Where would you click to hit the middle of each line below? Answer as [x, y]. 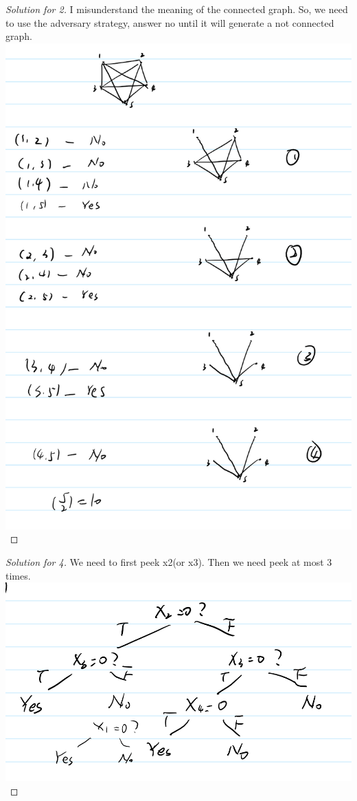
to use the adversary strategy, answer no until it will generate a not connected [170, 22]
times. [18, 575]
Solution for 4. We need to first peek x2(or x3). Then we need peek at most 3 [169, 561]
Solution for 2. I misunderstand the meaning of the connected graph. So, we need [177, 9]
